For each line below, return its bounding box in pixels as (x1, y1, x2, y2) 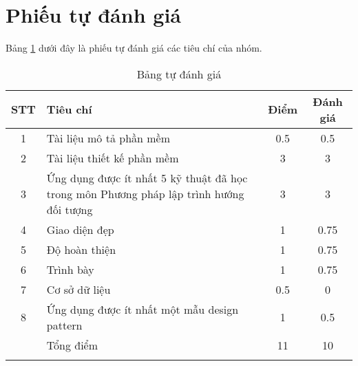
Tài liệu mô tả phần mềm (46, 129, 171, 146)
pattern (46, 316, 83, 333)
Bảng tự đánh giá (136, 65, 222, 82)
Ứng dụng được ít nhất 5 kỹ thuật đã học (46, 169, 248, 186)
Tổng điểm (46, 336, 98, 353)
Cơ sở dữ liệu (46, 281, 111, 297)
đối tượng (46, 201, 93, 217)
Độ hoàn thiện (46, 241, 116, 257)
